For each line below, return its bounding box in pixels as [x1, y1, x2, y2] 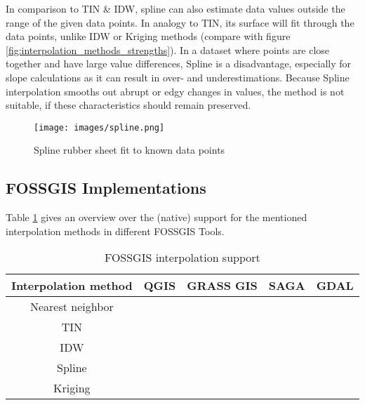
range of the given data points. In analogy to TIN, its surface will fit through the [6, 15, 354, 29]
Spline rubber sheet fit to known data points [34, 142, 225, 157]
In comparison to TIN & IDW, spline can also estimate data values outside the [6, 1, 345, 15]
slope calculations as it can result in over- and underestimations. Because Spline [6, 69, 350, 84]
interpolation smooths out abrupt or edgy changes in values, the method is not [6, 84, 345, 98]
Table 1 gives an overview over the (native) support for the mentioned [6, 210, 307, 225]
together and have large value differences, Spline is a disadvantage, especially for [6, 56, 351, 71]
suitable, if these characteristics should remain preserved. [6, 98, 251, 112]
